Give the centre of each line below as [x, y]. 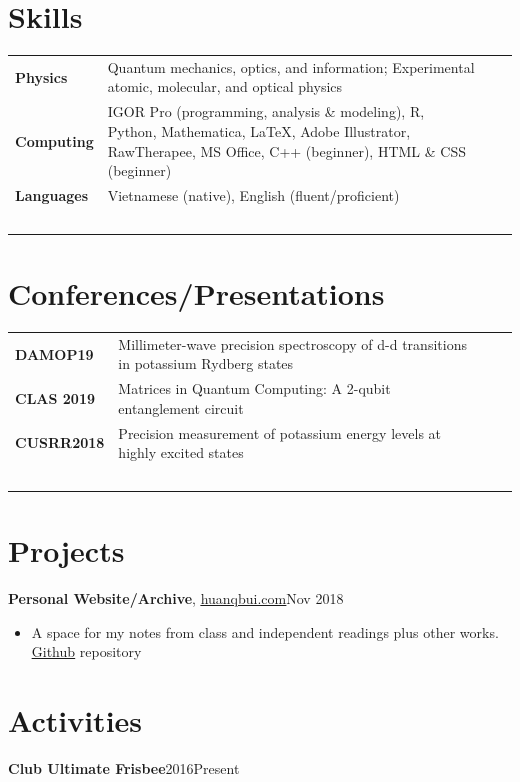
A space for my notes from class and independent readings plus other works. [265, 631]
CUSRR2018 [60, 442]
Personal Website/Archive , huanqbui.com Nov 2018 [176, 598]
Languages [52, 194]
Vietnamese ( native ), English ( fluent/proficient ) [253, 194]
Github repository [86, 651]
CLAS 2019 [55, 397]
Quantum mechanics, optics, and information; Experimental [291, 66]
